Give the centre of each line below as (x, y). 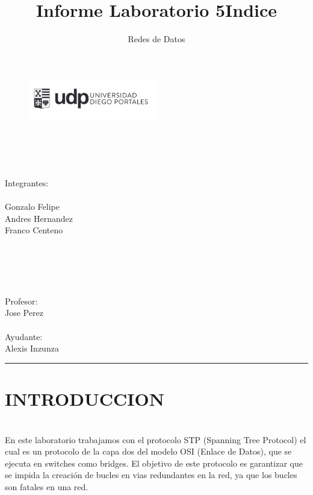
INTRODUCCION (85, 399)
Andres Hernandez (39, 218)
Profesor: (21, 301)
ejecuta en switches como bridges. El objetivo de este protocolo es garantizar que (154, 463)
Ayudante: (24, 336)
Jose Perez (24, 313)
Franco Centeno (34, 230)
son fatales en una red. (47, 486)
